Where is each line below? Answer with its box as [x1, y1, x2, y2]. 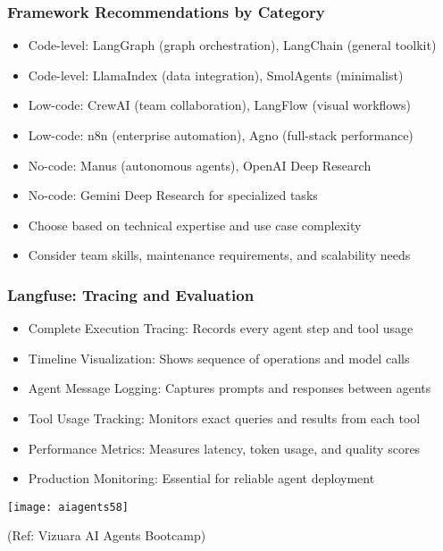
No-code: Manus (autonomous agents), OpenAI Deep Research [28, 155, 372, 174]
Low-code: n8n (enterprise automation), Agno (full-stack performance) [28, 126, 414, 144]
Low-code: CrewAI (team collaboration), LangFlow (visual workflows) [28, 96, 412, 114]
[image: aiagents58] [7, 500, 130, 513]
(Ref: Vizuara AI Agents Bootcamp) [7, 526, 206, 545]
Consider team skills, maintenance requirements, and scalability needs [28, 246, 411, 264]
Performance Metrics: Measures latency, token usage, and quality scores [28, 438, 421, 457]
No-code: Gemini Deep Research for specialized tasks [28, 186, 318, 205]
